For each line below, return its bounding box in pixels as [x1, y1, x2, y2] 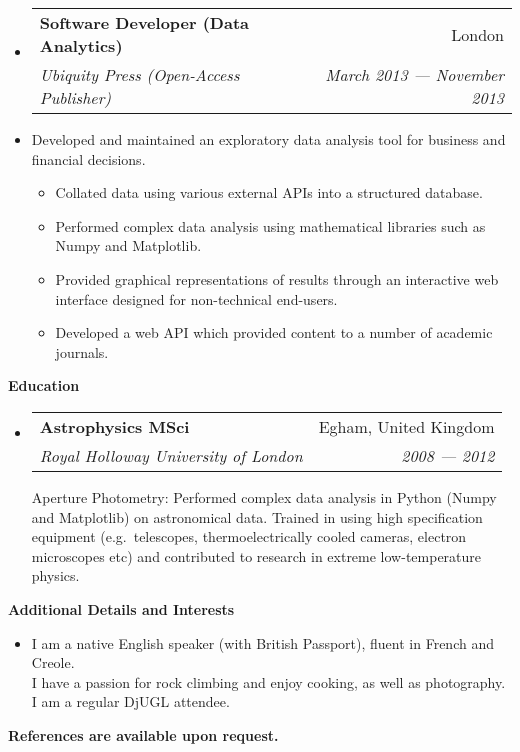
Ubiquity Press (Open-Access [39, 63, 240, 86]
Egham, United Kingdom [318, 414, 495, 438]
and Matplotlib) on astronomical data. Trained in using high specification [31, 506, 483, 527]
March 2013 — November [325, 63, 504, 86]
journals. [55, 341, 109, 362]
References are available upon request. [8, 724, 279, 745]
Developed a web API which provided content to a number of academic [55, 322, 493, 343]
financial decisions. [31, 148, 146, 169]
